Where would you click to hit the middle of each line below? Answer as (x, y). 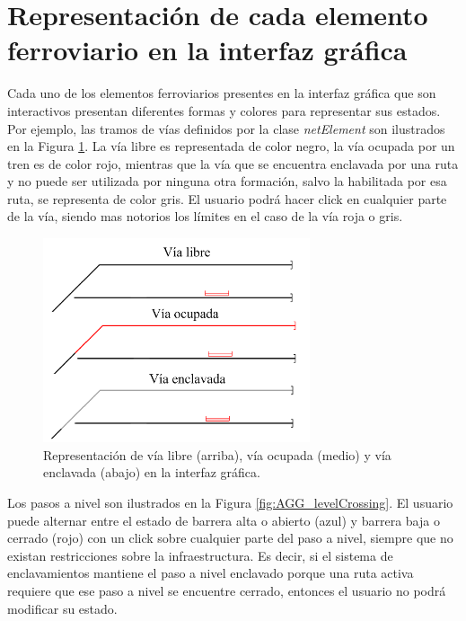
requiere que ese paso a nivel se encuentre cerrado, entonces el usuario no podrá (227, 590)
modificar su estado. (62, 608)
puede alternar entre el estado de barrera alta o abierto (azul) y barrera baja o (224, 520)
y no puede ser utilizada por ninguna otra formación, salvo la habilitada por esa (227, 181)
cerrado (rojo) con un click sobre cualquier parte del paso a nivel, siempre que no (230, 538)
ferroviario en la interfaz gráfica (207, 50)
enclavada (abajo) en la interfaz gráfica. (152, 472)
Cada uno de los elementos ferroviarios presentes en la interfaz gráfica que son (222, 93)
